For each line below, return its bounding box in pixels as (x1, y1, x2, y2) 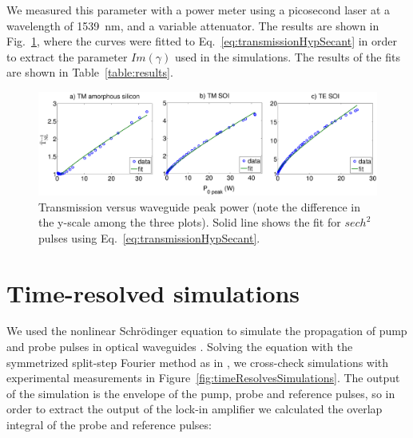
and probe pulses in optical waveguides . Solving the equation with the (6, 338, 353, 355)
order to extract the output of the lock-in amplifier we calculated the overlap (6, 401, 383, 417)
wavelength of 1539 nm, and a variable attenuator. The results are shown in (6, 17, 379, 34)
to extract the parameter (6, 48, 128, 65)
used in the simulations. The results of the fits (174, 48, 400, 65)
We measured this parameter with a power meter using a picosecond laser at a (6, 2, 391, 18)
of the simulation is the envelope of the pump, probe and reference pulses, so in (6, 385, 395, 401)
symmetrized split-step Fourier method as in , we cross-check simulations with (6, 353, 389, 370)
